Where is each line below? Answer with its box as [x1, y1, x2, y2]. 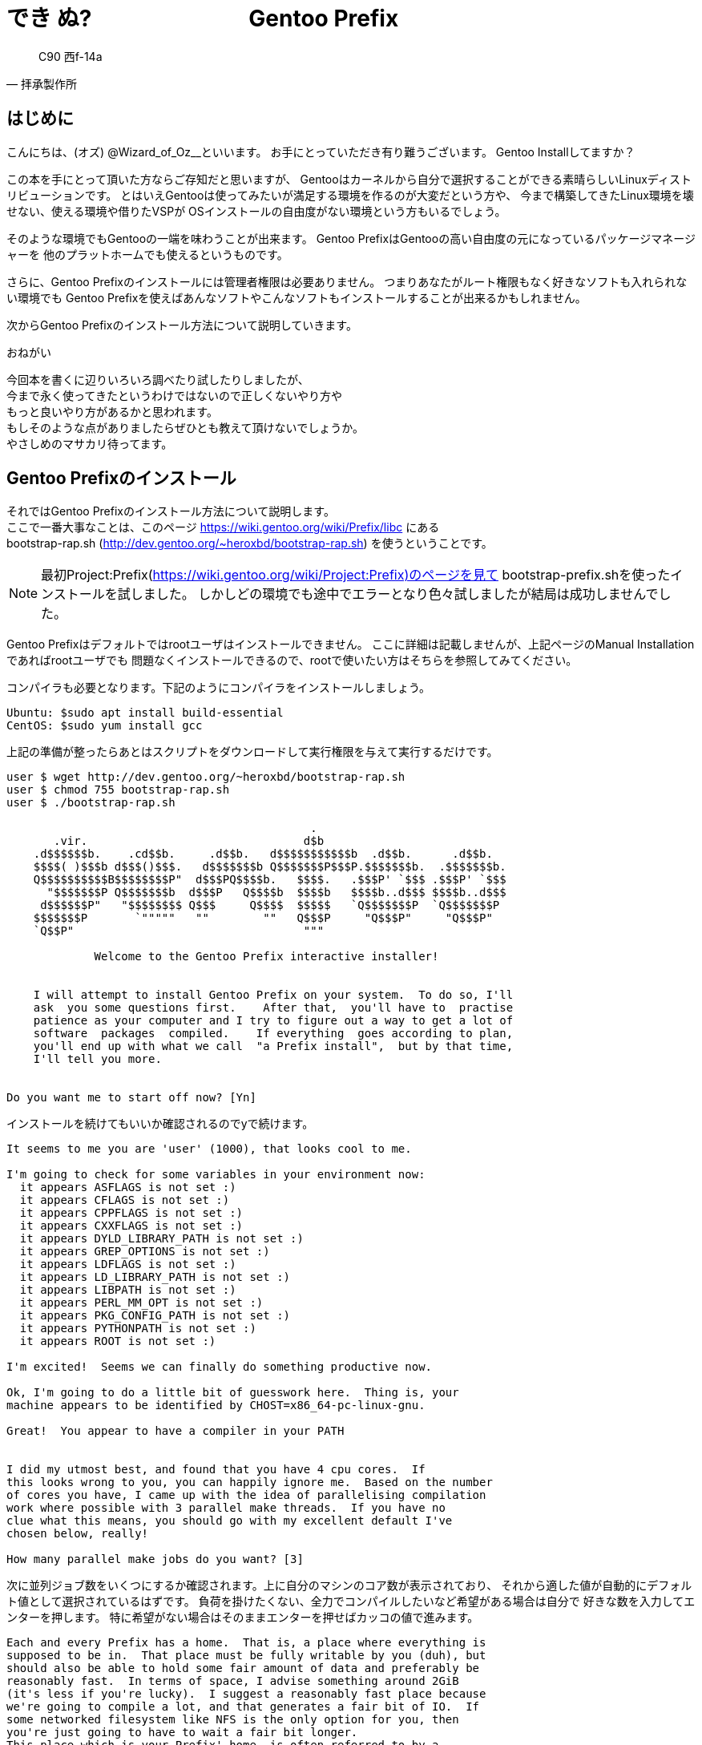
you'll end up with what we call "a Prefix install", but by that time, [33, 1040, 514, 1053]
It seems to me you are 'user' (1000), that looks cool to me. [6, 1142, 412, 1156]
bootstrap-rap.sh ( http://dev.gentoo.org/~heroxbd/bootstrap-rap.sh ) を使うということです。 [6, 536, 493, 551]
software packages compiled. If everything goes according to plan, [33, 1027, 514, 1040]
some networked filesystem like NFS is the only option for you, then [6, 1713, 459, 1727]
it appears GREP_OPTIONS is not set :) [19, 1245, 270, 1258]
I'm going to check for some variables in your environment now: [6, 1168, 426, 1182]
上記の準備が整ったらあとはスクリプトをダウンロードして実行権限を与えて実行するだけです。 [6, 745, 498, 759]
